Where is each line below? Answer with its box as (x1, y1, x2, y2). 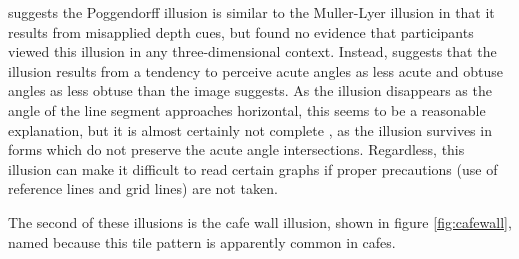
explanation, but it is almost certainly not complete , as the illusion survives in (8, 119, 492, 140)
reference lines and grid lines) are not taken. (8, 178, 278, 199)
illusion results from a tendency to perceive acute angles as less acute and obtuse (8, 60, 503, 81)
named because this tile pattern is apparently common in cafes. (8, 231, 396, 252)
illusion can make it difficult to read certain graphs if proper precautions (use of (8, 158, 498, 179)
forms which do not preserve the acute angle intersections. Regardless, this (8, 139, 465, 160)
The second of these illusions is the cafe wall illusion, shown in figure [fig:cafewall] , (8, 211, 512, 232)
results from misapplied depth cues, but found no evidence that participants (8, 21, 474, 42)
